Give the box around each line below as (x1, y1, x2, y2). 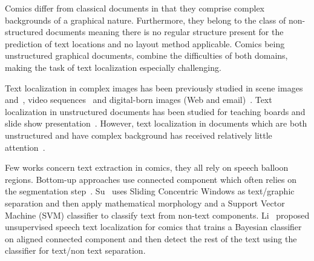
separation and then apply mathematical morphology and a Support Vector (5, 196, 285, 209)
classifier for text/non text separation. (5, 244, 146, 257)
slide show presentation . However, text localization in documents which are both (5, 117, 307, 130)
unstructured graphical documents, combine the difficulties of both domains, (5, 49, 288, 62)
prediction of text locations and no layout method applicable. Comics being (5, 37, 285, 50)
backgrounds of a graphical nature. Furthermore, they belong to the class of (5, 13, 286, 26)
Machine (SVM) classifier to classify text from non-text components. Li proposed (5, 208, 310, 221)
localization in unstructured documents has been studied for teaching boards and (5, 105, 306, 117)
